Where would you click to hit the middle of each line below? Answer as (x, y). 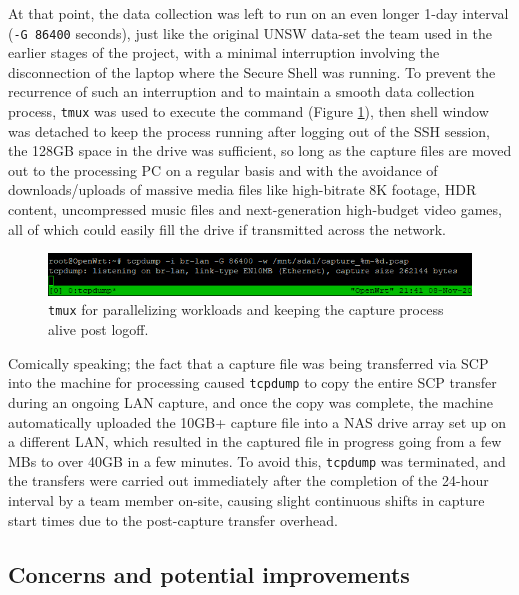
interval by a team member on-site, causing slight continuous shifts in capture (246, 499)
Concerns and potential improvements (209, 573)
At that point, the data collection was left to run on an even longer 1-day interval (258, 13)
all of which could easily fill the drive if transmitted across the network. (227, 228)
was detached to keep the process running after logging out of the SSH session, (249, 130)
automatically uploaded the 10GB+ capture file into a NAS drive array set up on (257, 421)
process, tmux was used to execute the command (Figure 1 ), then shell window (248, 111)
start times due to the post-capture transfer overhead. (173, 519)
